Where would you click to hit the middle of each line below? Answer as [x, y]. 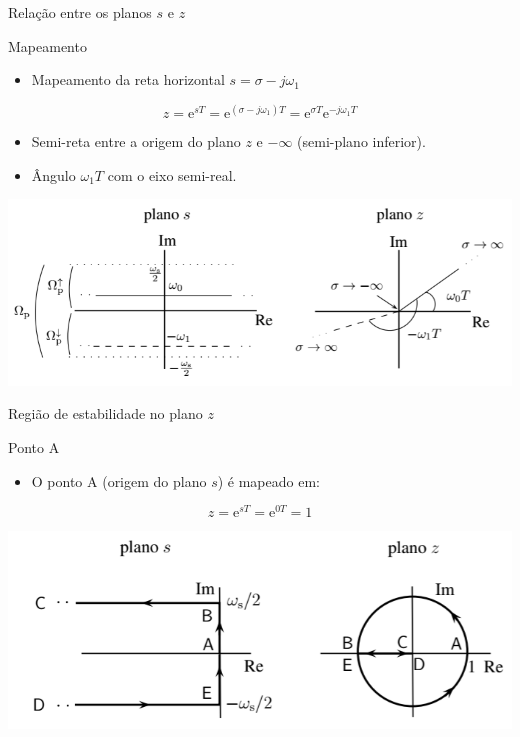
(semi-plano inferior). [361, 141]
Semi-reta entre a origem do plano [136, 141]
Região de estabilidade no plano [105, 413]
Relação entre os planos [80, 12]
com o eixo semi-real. [172, 174]
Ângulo [53, 174]
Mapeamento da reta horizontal [128, 79]
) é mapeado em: [268, 480]
